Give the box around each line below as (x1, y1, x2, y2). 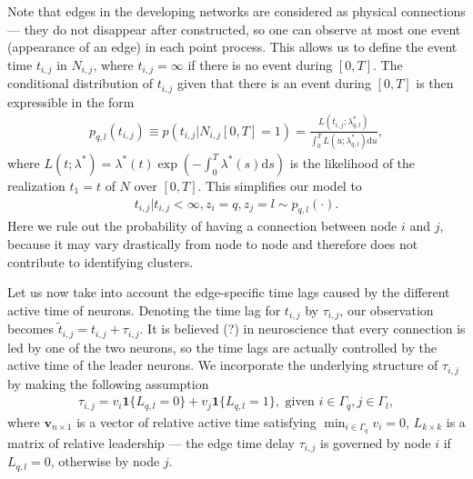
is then (416, 74, 454, 93)
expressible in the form (7, 92, 135, 111)
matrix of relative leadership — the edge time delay (7, 433, 295, 452)
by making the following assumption (7, 374, 209, 393)
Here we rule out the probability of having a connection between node (7, 216, 398, 235)
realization (7, 175, 65, 195)
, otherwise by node (50, 452, 160, 471)
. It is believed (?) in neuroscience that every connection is (139, 319, 466, 338)
